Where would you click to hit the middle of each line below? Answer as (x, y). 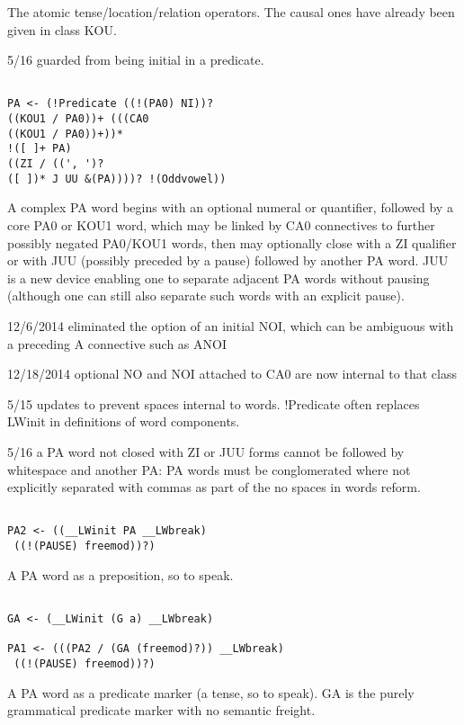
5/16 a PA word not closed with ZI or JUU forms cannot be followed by (206, 451)
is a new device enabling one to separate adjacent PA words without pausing (219, 277)
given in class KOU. (62, 29)
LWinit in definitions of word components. (124, 421)
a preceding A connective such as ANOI (117, 343)
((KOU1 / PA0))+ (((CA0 (78, 119)
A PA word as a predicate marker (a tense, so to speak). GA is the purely (211, 692)
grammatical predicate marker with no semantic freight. (161, 710)
